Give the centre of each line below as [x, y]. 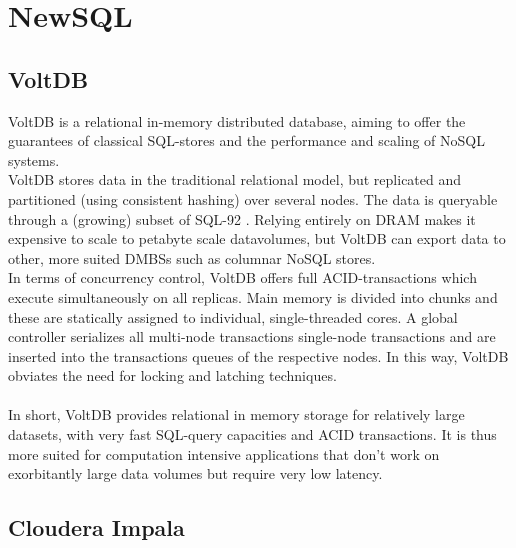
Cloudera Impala [96, 527]
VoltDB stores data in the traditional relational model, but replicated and [235, 179]
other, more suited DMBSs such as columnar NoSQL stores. [192, 257]
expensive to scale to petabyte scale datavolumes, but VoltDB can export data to [257, 238]
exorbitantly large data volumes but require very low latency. [195, 473]
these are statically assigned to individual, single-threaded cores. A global [233, 316]
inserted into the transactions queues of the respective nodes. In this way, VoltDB [258, 355]
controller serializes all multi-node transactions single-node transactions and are [252, 336]
